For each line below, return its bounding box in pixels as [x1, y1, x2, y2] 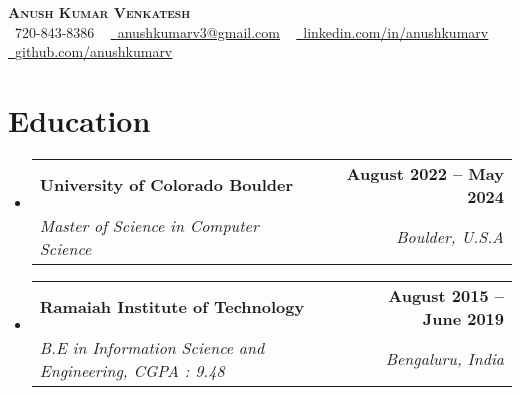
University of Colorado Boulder [39, 173, 294, 197]
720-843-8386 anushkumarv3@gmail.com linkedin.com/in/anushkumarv [14, 21, 489, 42]
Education [8, 99, 151, 140]
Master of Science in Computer [39, 213, 259, 237]
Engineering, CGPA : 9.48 [39, 358, 225, 382]
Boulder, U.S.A [396, 225, 504, 249]
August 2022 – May [346, 161, 504, 185]
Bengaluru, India [385, 347, 504, 371]
